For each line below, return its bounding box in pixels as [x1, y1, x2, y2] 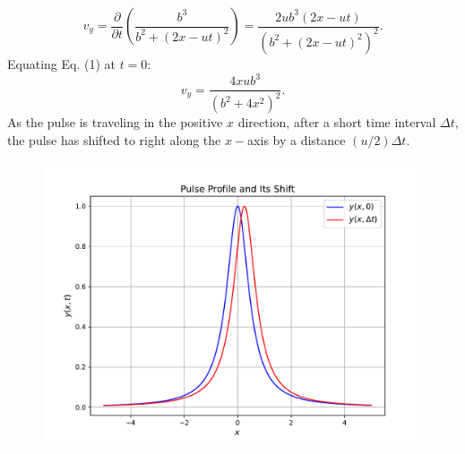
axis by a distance [247, 131, 346, 150]
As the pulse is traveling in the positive [7, 113, 223, 132]
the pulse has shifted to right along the [7, 131, 221, 150]
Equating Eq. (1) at [7, 54, 116, 73]
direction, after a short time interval [237, 113, 436, 132]
